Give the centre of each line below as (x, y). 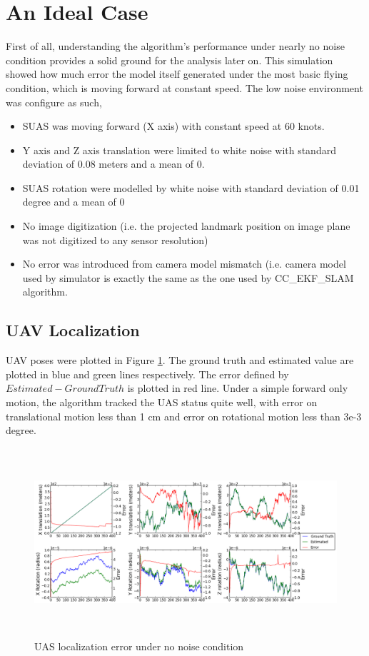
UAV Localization (73, 330)
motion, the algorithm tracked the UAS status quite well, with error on (162, 402)
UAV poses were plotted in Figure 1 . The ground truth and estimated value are (180, 360)
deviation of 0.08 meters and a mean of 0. (113, 164)
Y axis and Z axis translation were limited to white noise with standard (179, 150)
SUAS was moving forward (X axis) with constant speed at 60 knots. (173, 126)
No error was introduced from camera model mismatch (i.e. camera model (184, 264)
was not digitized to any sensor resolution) (115, 239)
